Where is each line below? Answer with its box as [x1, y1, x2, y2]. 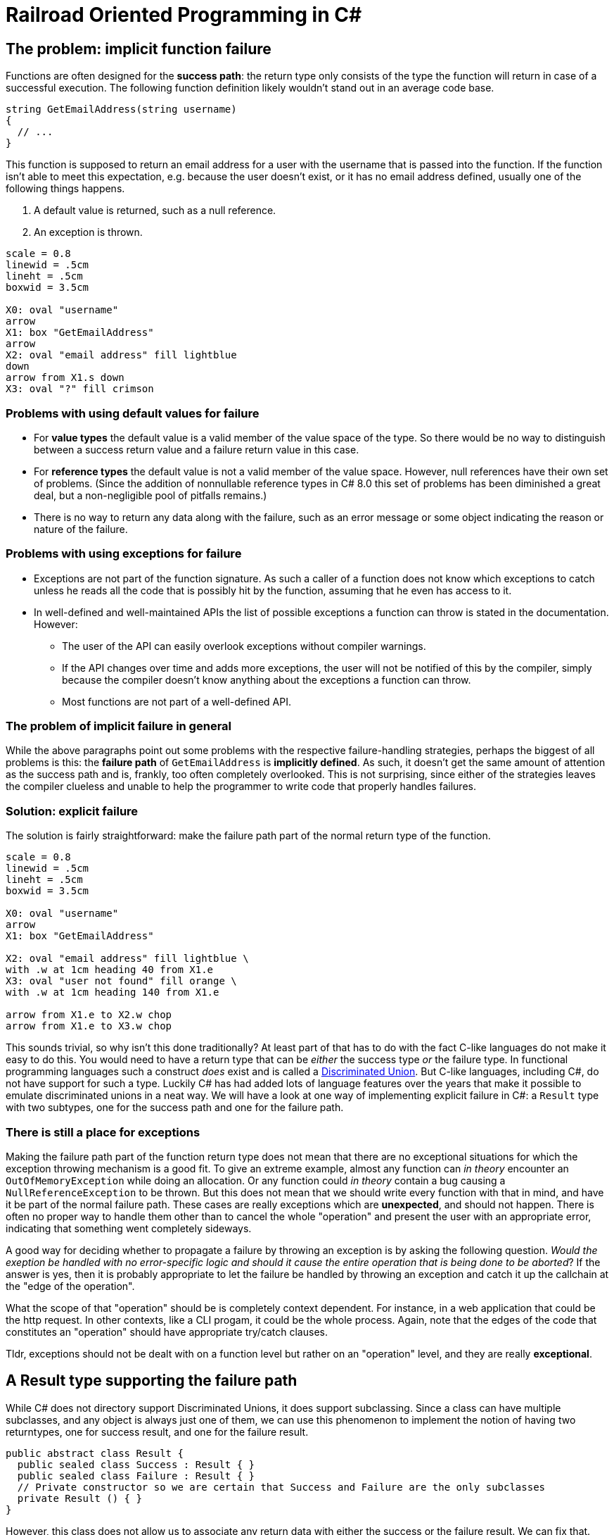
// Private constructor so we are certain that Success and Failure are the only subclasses [17, 1481, 546, 1493]
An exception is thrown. [34, 226, 143, 239]
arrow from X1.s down [6, 372, 124, 384]
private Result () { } [17, 1492, 142, 1504]
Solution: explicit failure [6, 803, 139, 818]
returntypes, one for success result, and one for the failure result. [6, 1425, 309, 1438]
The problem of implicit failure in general [6, 719, 232, 734]
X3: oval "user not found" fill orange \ [6, 975, 237, 987]
